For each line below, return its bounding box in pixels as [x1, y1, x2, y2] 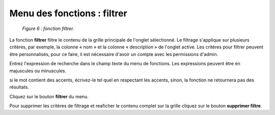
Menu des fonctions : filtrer [9, 8, 127, 19]
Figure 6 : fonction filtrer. [22, 25, 74, 32]
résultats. [9, 84, 29, 90]
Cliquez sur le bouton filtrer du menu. [9, 93, 89, 99]
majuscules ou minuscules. [9, 68, 66, 74]
